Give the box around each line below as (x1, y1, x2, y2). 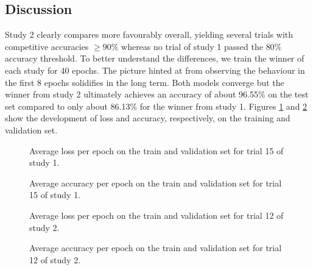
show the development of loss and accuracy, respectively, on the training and (5, 112, 290, 124)
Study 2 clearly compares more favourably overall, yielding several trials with (5, 28, 294, 41)
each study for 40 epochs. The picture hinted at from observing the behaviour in (5, 63, 305, 76)
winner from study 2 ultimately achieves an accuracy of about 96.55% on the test (5, 88, 309, 101)
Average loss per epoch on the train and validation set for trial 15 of (29, 144, 284, 157)
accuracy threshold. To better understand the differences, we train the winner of (5, 52, 304, 65)
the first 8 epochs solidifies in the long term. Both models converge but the (5, 76, 284, 88)
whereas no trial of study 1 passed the (121, 40, 263, 52)
